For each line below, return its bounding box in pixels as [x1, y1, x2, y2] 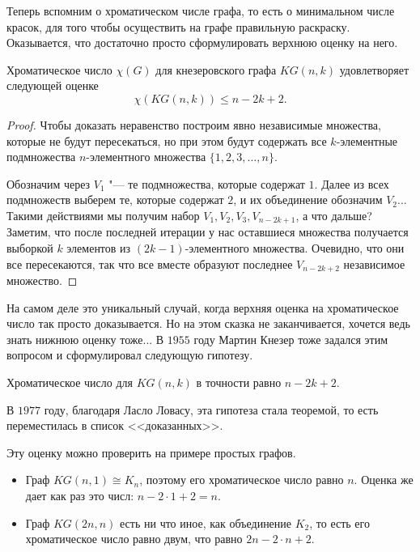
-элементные [336, 132, 398, 149]
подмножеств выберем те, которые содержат [6, 191, 224, 208]
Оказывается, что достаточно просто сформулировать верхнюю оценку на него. [6, 34, 398, 51]
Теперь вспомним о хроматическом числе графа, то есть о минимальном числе [6, 2, 395, 19]
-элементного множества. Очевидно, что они [185, 239, 405, 256]
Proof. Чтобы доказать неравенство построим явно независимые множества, [6, 116, 381, 133]
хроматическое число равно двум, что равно [25, 530, 243, 547]
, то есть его [309, 514, 370, 531]
